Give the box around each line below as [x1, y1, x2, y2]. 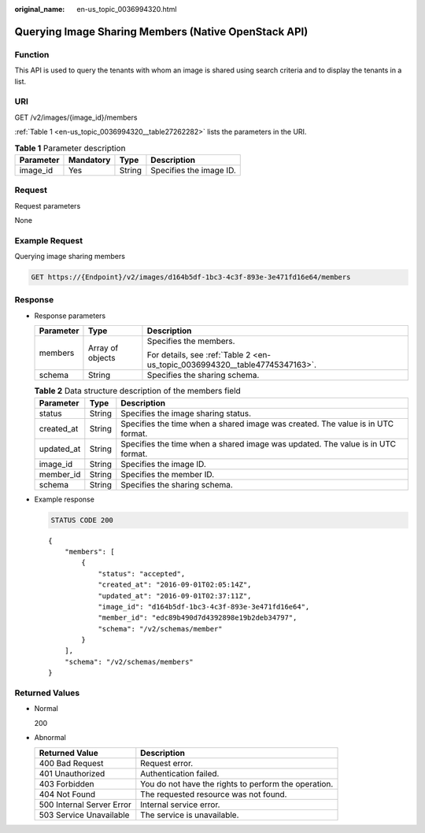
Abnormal [34, 733, 66, 742]
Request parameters [14, 201, 81, 210]
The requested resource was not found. [140, 788, 287, 799]
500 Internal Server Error [39, 799, 131, 810]
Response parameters [34, 311, 106, 320]
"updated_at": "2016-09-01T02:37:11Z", [98, 591, 252, 600]
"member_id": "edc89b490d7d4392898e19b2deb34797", [98, 613, 297, 622]
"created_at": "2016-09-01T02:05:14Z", [98, 580, 252, 590]
